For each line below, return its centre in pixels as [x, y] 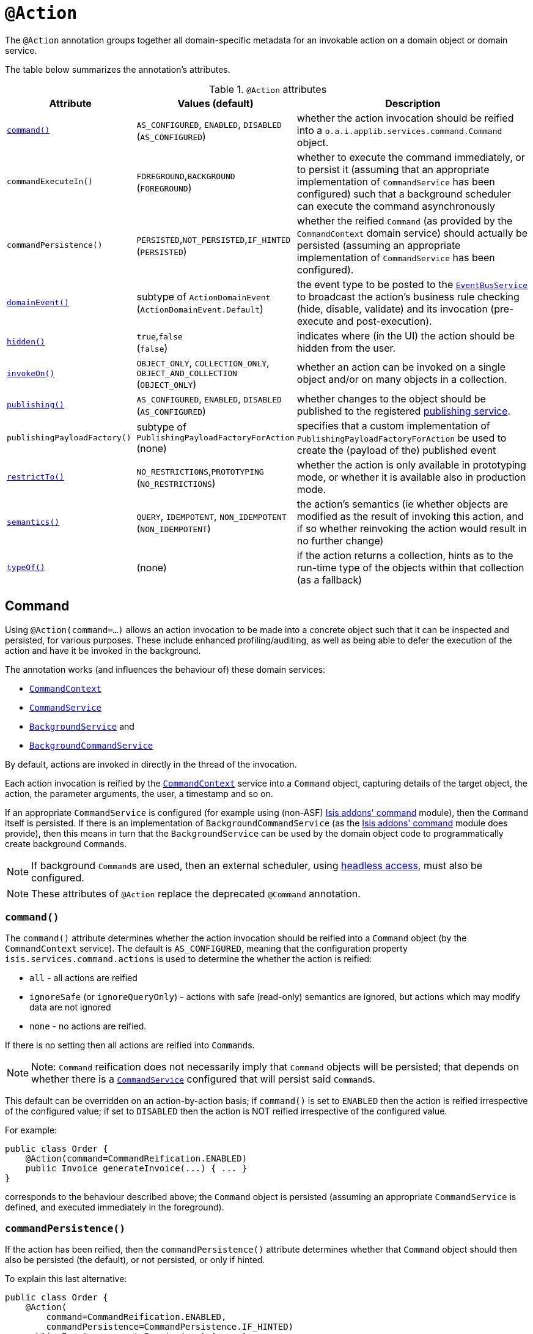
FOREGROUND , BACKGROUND [186, 175]
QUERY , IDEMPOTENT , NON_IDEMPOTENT [211, 516]
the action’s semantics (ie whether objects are [403, 504]
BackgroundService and [82, 726]
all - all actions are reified [83, 978]
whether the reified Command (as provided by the [405, 220]
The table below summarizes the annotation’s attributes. [118, 69]
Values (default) [215, 103]
